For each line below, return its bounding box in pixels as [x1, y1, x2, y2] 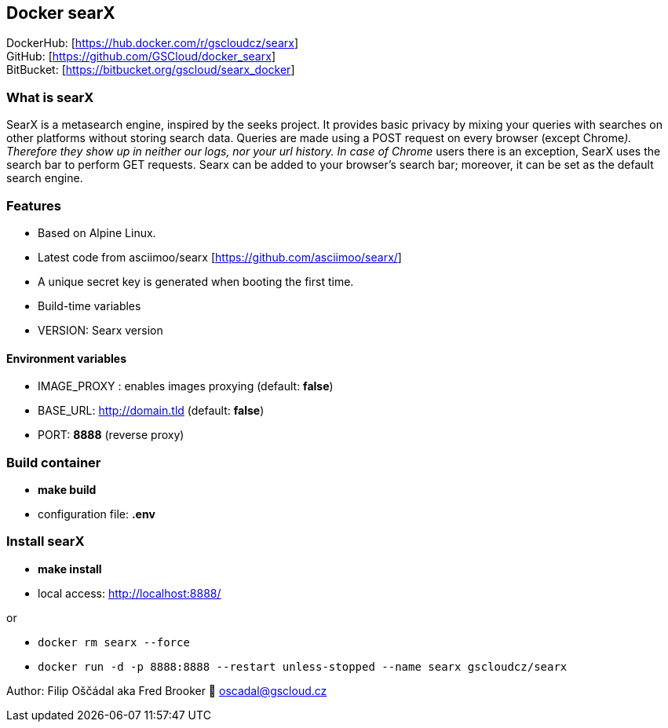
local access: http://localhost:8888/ [38, 586, 221, 600]
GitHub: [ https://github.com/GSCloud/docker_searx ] [6, 49, 276, 64]
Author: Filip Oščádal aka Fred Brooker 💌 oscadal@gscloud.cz [6, 683, 327, 697]
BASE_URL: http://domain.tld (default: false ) [38, 404, 265, 418]
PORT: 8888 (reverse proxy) [38, 428, 184, 442]
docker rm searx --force [38, 635, 190, 649]
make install [38, 562, 102, 576]
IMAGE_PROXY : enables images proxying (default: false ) [38, 379, 334, 393]
